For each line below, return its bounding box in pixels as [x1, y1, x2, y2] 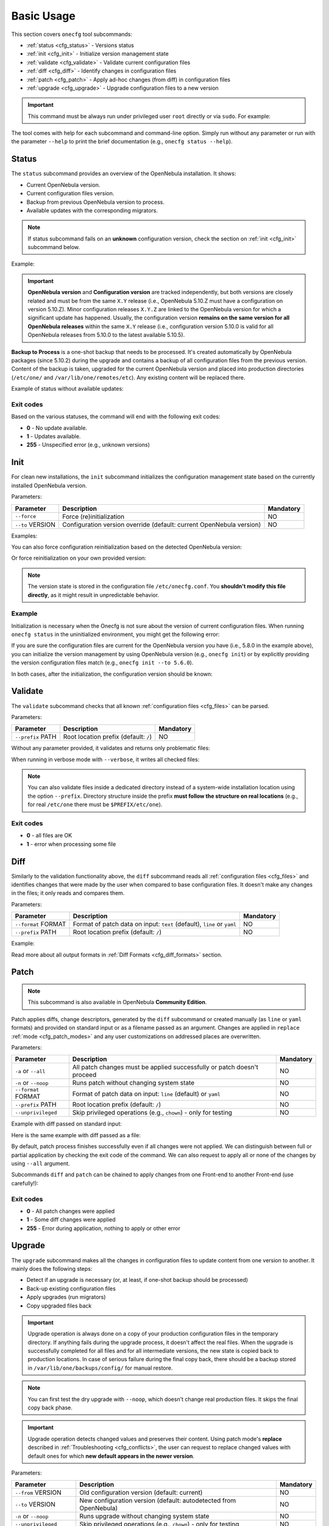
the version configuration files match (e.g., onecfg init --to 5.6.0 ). [11, 659, 194, 667]
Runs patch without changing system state [72, 1079, 195, 1087]
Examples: [11, 532, 38, 540]
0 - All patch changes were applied [26, 1207, 115, 1215]
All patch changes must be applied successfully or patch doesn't [72, 1063, 259, 1071]
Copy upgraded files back [26, 1302, 92, 1309]
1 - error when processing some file [26, 840, 116, 848]
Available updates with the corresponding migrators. [26, 206, 158, 214]
